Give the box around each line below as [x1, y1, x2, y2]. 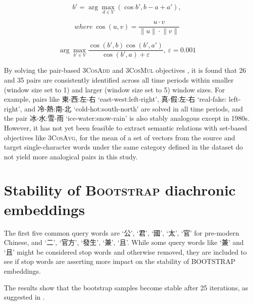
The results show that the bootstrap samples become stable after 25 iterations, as [4, 282, 248, 292]
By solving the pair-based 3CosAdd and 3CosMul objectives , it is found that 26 [4, 65, 246, 75]
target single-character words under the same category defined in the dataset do [4, 142, 243, 152]
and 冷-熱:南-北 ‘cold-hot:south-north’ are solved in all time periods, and [24, 103, 243, 113]
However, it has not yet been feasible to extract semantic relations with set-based [4, 122, 247, 132]
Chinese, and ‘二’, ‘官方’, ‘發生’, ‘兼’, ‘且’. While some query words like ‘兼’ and [4, 237, 244, 247]
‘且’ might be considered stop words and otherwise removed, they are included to [4, 246, 247, 257]
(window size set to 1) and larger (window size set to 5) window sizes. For [4, 84, 225, 94]
